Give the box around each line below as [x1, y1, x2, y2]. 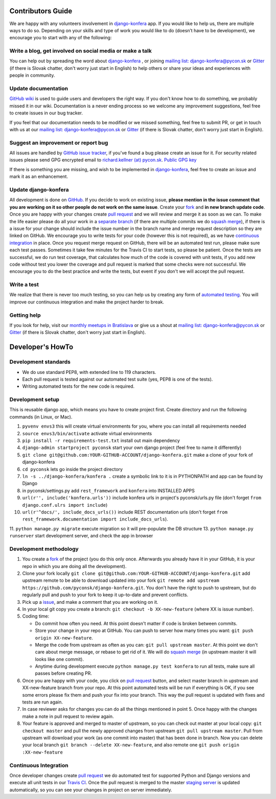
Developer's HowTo [9, 343, 74, 351]
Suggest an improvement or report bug [9, 139, 108, 146]
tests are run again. [22, 699, 63, 705]
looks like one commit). [35, 656, 84, 662]
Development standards [9, 358, 71, 365]
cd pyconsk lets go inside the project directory [22, 466, 123, 472]
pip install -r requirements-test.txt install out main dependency [22, 437, 180, 443]
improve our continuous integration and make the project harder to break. [9, 299, 165, 305]
